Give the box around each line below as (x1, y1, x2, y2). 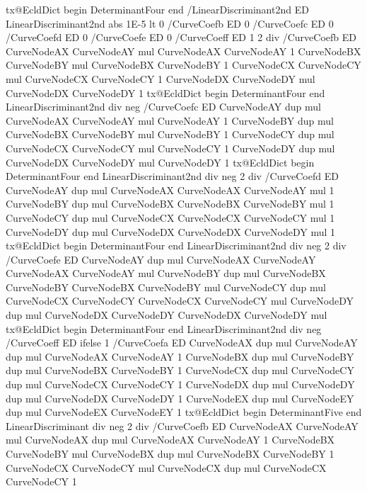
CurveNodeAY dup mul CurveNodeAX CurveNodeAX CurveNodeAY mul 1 (6, 182, 334, 197)
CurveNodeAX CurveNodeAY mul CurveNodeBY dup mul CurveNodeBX (6, 266, 326, 281)
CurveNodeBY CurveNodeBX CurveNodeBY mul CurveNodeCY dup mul (6, 279, 327, 294)
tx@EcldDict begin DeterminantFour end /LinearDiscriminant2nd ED (6, 2, 309, 16)
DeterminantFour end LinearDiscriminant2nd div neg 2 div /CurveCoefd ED (6, 169, 339, 184)
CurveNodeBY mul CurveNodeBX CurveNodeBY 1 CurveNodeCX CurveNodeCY (6, 57, 361, 72)
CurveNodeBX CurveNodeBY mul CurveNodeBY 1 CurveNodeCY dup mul (6, 127, 334, 142)
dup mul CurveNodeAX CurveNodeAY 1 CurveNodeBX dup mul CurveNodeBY (6, 349, 354, 363)
